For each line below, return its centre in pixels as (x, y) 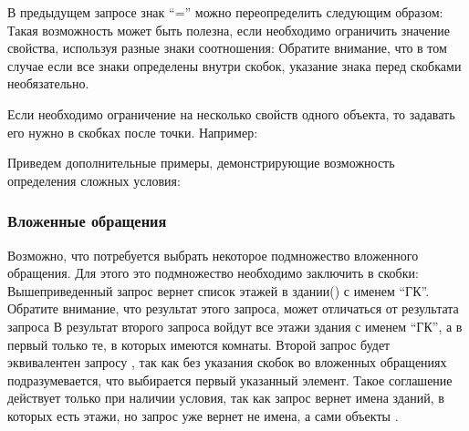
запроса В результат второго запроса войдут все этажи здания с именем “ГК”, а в (235, 326)
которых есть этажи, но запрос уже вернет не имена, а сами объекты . (203, 415)
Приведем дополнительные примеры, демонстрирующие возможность (201, 163)
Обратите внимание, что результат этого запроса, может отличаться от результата (233, 308)
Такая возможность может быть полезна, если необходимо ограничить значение (229, 30)
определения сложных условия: (94, 180)
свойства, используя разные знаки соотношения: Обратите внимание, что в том (227, 48)
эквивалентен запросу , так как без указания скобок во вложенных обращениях (227, 362)
